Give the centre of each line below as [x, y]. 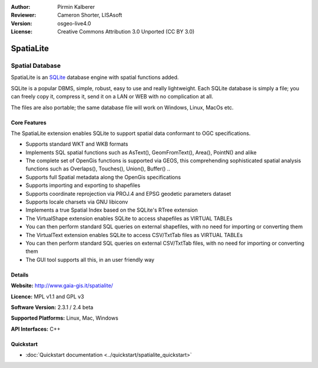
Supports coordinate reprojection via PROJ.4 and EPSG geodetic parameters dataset [128, 193]
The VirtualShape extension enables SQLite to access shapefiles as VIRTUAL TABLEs [129, 218]
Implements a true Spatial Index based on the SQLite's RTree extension [112, 210]
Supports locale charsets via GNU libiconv [77, 202]
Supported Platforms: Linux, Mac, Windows [65, 318]
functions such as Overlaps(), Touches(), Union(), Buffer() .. [98, 169]
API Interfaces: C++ [36, 329]
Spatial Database [36, 65]
